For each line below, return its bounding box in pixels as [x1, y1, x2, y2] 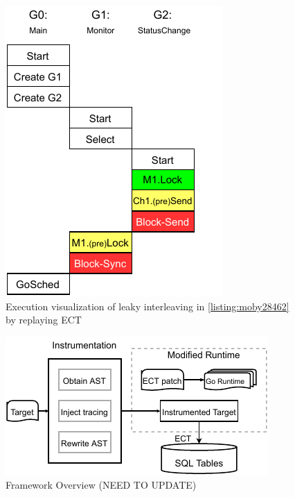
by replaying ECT [6, 312, 82, 327]
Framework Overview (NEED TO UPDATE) [6, 478, 197, 492]
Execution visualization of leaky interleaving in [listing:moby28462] [6, 298, 289, 313]
